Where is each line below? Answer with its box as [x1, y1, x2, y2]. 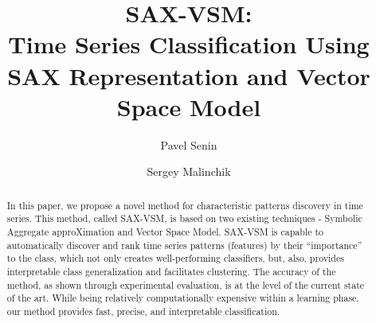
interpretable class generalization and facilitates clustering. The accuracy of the [6, 264, 336, 278]
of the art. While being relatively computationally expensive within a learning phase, [6, 291, 359, 305]
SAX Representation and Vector [7, 59, 370, 91]
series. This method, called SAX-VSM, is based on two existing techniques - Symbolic [6, 212, 362, 225]
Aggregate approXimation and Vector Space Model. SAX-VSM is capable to [6, 224, 323, 238]
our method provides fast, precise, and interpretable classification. [6, 304, 280, 317]
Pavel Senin [160, 136, 217, 153]
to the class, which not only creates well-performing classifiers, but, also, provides [6, 251, 344, 265]
